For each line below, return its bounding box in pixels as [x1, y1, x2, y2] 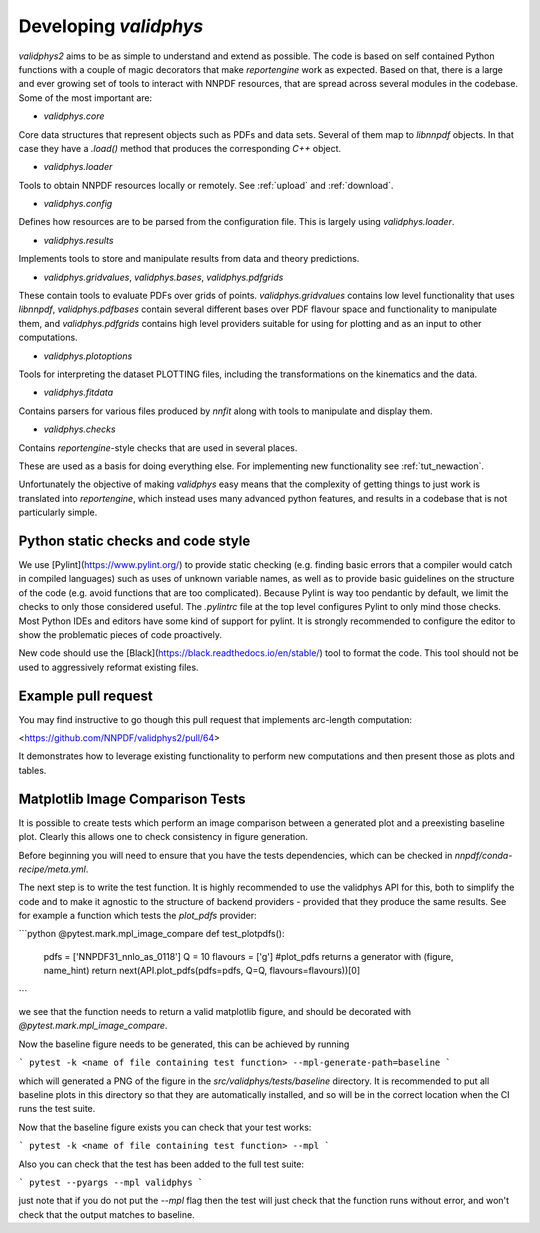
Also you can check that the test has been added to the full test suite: [18, 1158, 305, 1170]
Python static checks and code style [18, 532, 251, 549]
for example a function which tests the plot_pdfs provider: [18, 910, 257, 922]
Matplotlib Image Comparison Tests [18, 790, 246, 807]
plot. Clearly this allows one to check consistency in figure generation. [18, 831, 309, 843]
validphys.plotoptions [43, 350, 133, 362]
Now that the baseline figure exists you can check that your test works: [18, 1121, 312, 1133]
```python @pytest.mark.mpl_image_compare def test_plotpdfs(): [18, 928, 285, 940]
